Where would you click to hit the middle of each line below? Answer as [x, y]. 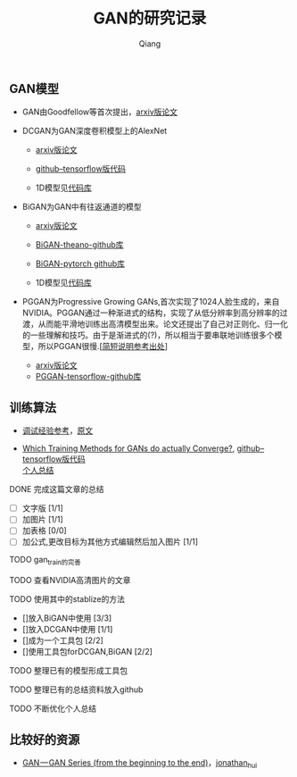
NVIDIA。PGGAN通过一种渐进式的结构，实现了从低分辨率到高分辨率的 [151, 313]
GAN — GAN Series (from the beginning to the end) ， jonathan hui [140, 764]
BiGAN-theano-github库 [79, 245]
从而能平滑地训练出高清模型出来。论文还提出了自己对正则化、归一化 [163, 324]
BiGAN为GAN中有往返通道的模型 [82, 207]
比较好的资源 [45, 739]
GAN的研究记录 [150, 18]
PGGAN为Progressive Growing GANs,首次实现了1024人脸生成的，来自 [151, 302]
